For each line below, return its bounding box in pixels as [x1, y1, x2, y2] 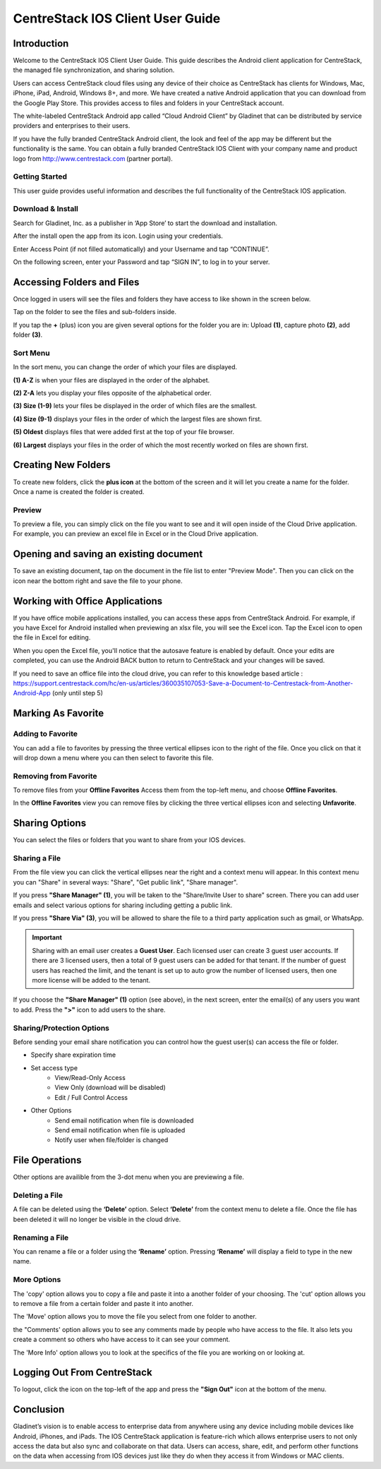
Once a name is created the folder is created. [13, 487, 145, 496]
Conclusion [13, 1403, 65, 1415]
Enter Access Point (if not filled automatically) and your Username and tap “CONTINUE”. [13, 244, 270, 253]
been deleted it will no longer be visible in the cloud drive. [13, 1215, 181, 1223]
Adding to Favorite [13, 729, 78, 739]
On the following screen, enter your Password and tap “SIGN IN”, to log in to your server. [13, 258, 270, 266]
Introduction [13, 37, 69, 49]
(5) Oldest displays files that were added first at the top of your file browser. [13, 428, 234, 436]
